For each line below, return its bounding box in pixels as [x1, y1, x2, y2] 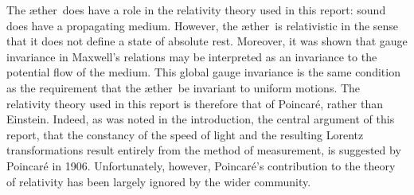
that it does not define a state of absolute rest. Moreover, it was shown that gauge [6, 33, 408, 49]
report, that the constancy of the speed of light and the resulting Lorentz [6, 126, 364, 142]
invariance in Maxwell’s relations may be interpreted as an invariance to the [6, 48, 377, 64]
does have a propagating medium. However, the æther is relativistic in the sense [6, 17, 399, 33]
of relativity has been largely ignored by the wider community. [6, 173, 311, 189]
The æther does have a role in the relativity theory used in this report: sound [6, 2, 386, 18]
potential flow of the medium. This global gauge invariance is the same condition [6, 64, 400, 80]
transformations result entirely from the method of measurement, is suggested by [6, 142, 401, 158]
